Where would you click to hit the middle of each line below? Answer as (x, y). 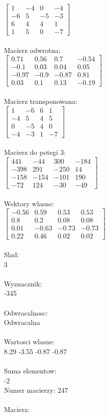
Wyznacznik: (23, 283)
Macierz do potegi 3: (35, 152)
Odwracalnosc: (26, 312)
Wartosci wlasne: (29, 342)
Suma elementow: (30, 371)
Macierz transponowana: (41, 101)
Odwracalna (22, 322)
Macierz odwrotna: (32, 50)
